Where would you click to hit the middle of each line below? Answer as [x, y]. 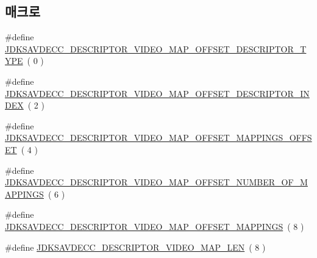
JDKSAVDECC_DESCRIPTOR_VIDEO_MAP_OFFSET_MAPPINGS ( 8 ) [155, 226]
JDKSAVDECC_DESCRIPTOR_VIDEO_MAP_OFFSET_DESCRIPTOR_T [156, 48]
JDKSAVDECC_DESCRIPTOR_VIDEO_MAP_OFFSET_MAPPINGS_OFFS [158, 138]
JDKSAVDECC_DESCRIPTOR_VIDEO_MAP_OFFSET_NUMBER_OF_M [156, 182]
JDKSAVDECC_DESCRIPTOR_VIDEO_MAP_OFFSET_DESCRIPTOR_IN [157, 93]
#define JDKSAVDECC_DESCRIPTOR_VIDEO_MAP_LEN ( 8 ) [135, 247]
